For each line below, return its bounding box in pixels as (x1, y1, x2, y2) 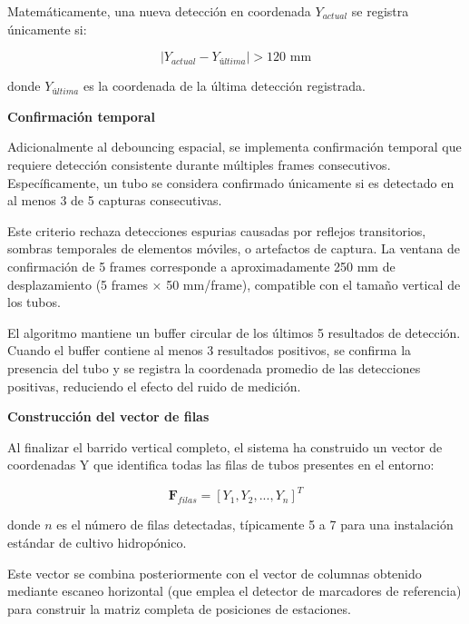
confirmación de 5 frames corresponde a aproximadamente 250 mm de (7, 256, 396, 275)
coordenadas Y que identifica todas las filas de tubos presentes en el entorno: (7, 455, 435, 474)
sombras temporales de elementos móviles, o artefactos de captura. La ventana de (7, 239, 460, 258)
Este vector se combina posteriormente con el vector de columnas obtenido (7, 563, 422, 582)
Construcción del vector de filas (7, 407, 210, 426)
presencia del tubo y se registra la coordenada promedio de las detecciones (7, 358, 421, 377)
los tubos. (7, 292, 61, 312)
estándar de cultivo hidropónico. (7, 532, 187, 551)
